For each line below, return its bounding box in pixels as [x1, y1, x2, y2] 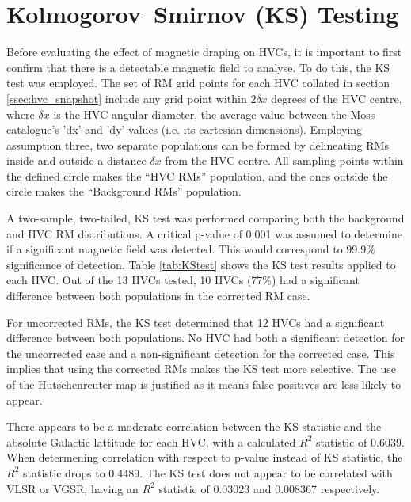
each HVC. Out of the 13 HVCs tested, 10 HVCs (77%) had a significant [6, 272, 360, 288]
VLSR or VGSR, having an [6, 480, 139, 496]
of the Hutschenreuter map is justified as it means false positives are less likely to [6, 376, 401, 392]
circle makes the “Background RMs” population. [6, 183, 242, 200]
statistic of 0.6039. [316, 433, 405, 450]
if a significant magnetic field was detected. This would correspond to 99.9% [6, 241, 375, 257]
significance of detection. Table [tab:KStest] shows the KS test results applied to [6, 256, 396, 272]
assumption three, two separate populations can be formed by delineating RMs [6, 136, 389, 153]
